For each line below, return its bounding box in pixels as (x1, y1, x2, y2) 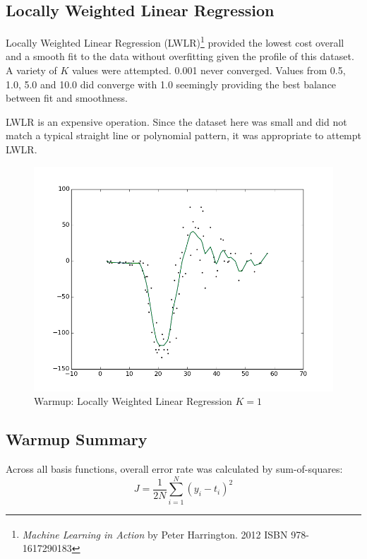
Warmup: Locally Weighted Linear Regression (34, 394, 232, 408)
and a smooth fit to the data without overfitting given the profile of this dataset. (6, 49, 354, 64)
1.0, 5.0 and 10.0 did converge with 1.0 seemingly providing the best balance (6, 76, 337, 91)
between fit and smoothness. (6, 90, 128, 105)
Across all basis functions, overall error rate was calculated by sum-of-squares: (6, 461, 343, 476)
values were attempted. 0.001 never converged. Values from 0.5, (71, 63, 346, 78)
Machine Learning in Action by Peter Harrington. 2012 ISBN (22, 526, 288, 541)
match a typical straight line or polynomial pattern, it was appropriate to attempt (6, 128, 361, 143)
